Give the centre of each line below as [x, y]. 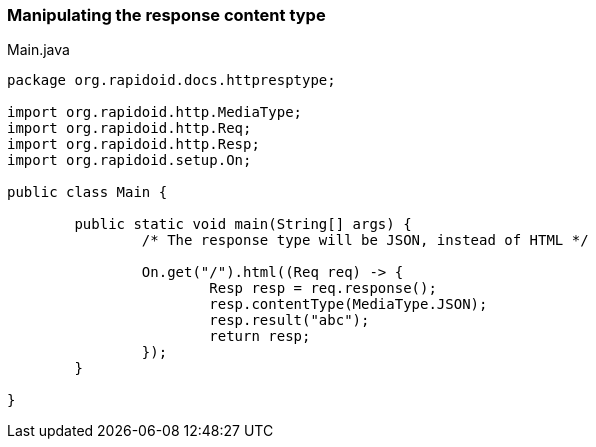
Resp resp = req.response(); [323, 288]
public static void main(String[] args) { [243, 224]
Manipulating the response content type [166, 15]
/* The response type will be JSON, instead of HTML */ [365, 240]
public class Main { [87, 192]
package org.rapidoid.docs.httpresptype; [171, 80]
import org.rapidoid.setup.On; [129, 160]
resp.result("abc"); [289, 320]
